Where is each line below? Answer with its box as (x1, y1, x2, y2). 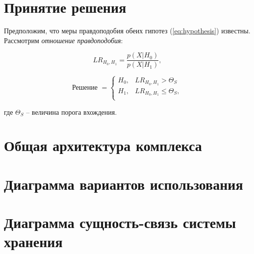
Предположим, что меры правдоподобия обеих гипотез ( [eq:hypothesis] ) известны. (4, 25, 251, 36)
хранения (4, 231, 63, 252)
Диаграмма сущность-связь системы (4, 212, 236, 232)
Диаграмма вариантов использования (4, 174, 243, 194)
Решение (72, 84, 98, 92)
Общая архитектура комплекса (4, 135, 202, 155)
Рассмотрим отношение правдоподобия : (4, 35, 123, 45)
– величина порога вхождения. (26, 106, 117, 117)
